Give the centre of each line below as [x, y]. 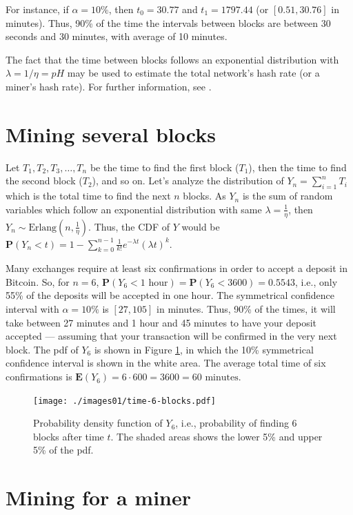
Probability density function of [98, 423]
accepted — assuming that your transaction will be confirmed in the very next [171, 336]
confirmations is [39, 377]
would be [201, 226]
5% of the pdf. [63, 450]
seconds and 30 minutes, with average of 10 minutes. [117, 36]
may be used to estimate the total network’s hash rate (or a [193, 73]
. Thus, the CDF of [129, 226]
